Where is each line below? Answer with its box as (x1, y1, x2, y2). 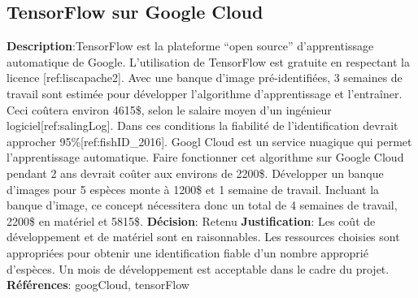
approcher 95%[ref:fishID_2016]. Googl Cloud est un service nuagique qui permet (7, 132, 412, 149)
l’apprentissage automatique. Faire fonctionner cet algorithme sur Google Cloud (7, 149, 404, 166)
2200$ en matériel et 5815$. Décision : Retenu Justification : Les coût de (7, 212, 376, 229)
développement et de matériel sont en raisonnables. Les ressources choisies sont (7, 228, 400, 245)
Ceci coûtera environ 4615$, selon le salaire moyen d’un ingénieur (7, 101, 332, 118)
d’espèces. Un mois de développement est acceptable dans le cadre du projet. (7, 260, 390, 277)
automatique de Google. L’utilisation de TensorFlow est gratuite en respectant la (7, 53, 410, 70)
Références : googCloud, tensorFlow (7, 276, 189, 293)
